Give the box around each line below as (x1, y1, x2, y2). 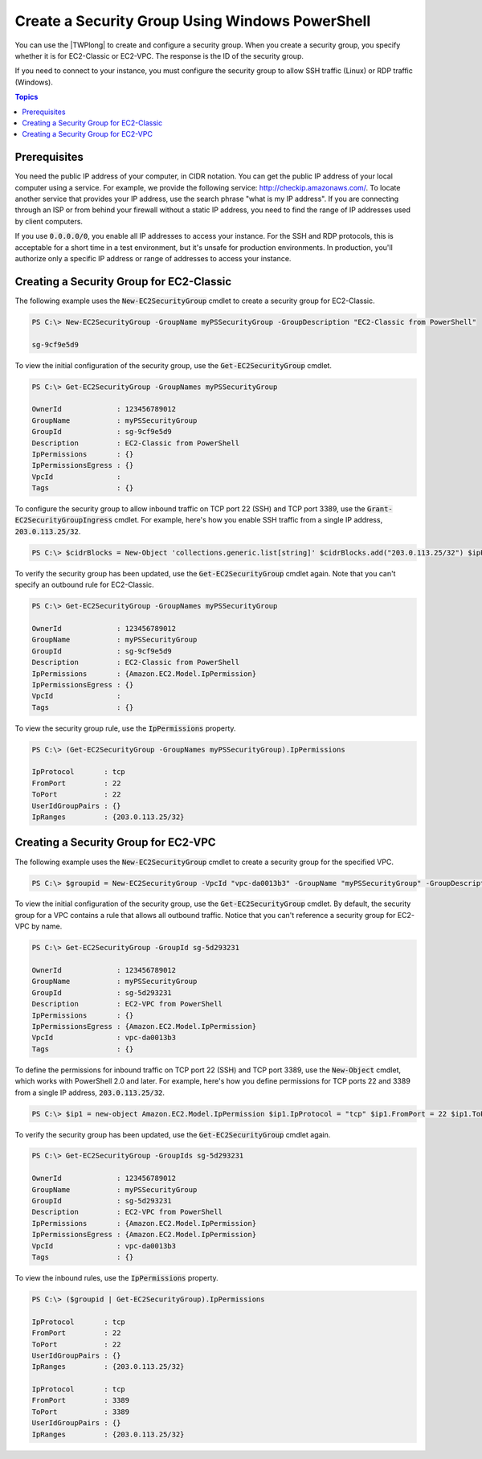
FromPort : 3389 (31, 1395, 130, 1405)
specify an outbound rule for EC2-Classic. (14, 580, 154, 590)
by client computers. (14, 216, 84, 226)
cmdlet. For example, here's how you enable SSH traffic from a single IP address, (113, 515, 383, 525)
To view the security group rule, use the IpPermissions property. (14, 723, 236, 733)
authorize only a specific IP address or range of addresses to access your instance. (14, 253, 292, 263)
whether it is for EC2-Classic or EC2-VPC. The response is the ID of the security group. (14, 51, 304, 60)
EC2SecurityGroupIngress (14, 515, 112, 525)
